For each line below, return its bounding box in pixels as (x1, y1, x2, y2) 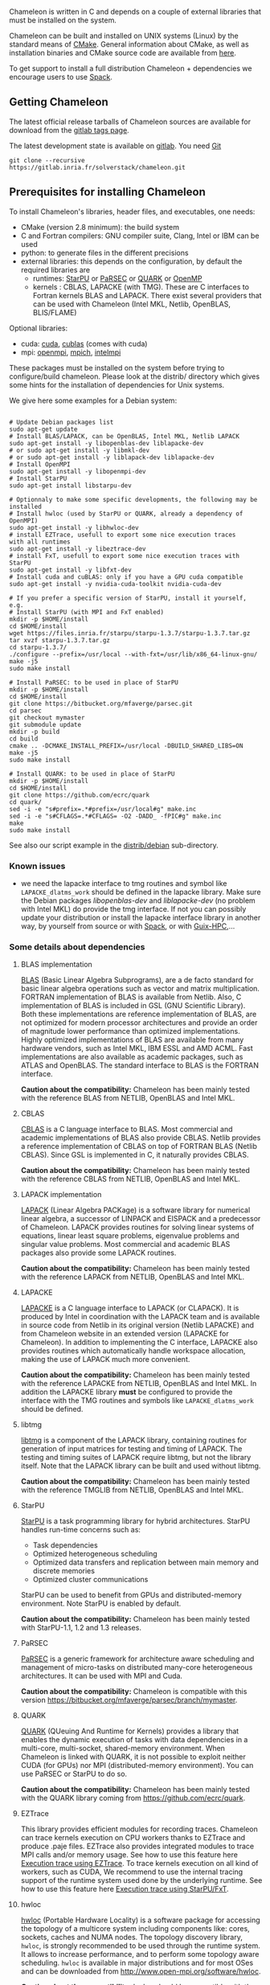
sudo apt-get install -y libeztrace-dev (9, 544, 147, 553)
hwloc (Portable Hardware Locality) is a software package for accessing (20, 1915, 260, 1925)
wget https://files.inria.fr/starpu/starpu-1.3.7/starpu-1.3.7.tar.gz (9, 629, 251, 638)
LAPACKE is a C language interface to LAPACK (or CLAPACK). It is (20, 1303, 239, 1313)
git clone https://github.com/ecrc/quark (9, 791, 150, 799)
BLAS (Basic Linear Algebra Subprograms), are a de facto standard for (20, 975, 254, 985)
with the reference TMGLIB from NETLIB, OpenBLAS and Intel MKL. (20, 1485, 244, 1495)
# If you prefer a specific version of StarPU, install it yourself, (9, 594, 247, 602)
